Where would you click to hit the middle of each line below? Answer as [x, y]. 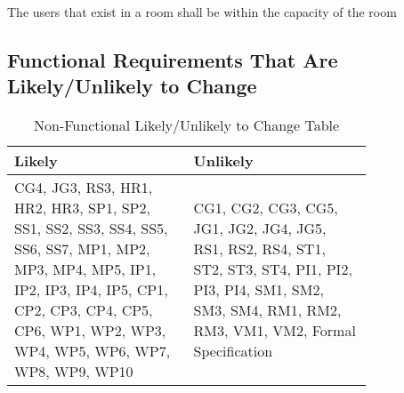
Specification [233, 351]
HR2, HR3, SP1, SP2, [82, 208]
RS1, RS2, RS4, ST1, [259, 249]
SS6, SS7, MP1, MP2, [82, 249]
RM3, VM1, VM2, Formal [275, 331]
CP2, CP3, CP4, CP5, [84, 310]
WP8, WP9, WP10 [74, 372]
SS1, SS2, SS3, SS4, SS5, [91, 229]
